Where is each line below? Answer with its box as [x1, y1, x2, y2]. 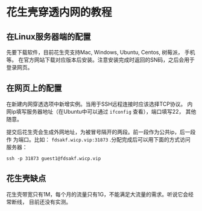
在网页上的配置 [6, 83, 62, 94]
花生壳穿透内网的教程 [6, 5, 113, 19]
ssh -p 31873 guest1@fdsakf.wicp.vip [6, 155, 101, 161]
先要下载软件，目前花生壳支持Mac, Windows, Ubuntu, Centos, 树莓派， [6, 49, 183, 56]
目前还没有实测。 [28, 198, 71, 206]
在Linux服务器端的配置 [6, 31, 91, 42]
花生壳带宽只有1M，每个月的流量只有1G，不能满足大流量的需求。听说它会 [6, 190, 189, 198]
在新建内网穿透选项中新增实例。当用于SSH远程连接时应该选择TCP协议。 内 [6, 100, 193, 108]
